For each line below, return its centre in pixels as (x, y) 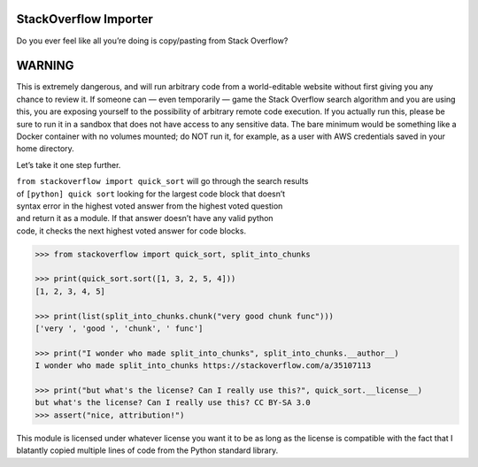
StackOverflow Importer (85, 19)
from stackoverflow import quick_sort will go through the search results (162, 181)
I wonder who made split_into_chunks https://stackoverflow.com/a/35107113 (203, 366)
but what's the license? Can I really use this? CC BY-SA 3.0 (173, 403)
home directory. (45, 149)
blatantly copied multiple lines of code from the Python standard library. (147, 450)
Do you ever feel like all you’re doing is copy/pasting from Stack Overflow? (152, 41)
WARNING (45, 66)
